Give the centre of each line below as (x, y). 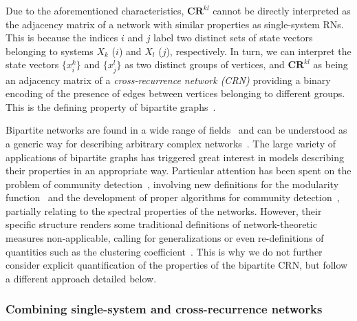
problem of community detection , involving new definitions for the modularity (172, 184)
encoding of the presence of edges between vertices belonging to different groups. (175, 93)
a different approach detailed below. (81, 278)
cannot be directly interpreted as (282, 10)
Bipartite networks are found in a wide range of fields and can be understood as (176, 130)
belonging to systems (50, 51)
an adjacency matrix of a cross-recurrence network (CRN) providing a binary (168, 80)
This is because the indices (62, 38)
